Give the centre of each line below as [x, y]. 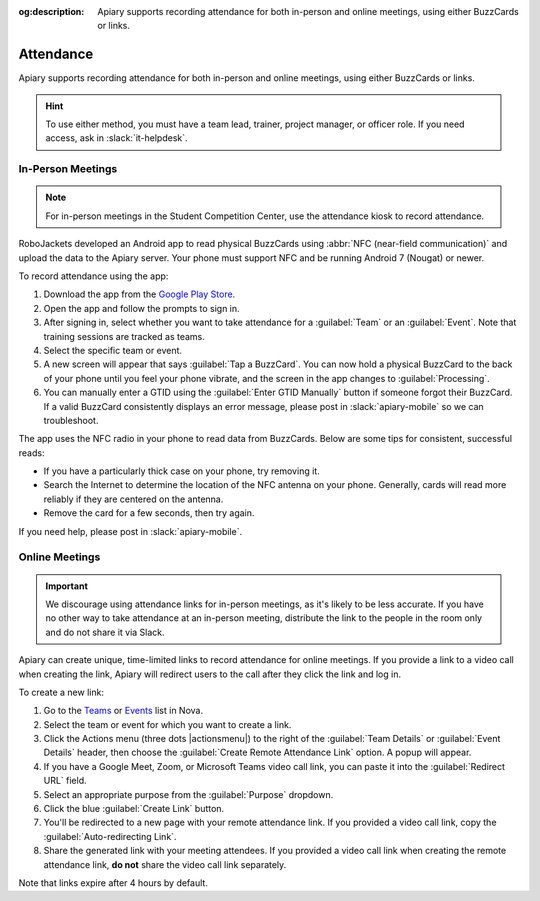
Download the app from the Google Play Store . [139, 294]
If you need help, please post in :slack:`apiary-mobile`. [130, 531]
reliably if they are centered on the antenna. [133, 499]
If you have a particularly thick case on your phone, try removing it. [181, 471]
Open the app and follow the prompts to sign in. [141, 308]
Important [67, 586]
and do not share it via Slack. [105, 632]
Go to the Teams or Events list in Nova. [123, 711]
